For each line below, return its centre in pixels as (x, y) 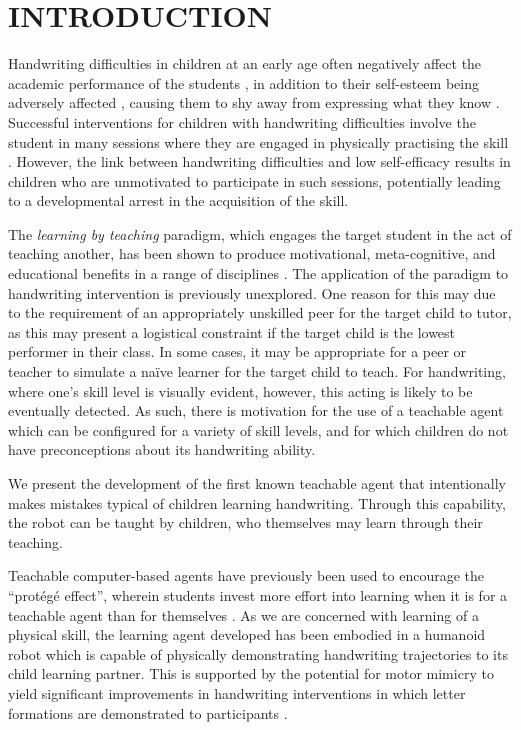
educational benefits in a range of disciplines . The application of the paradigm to (258, 273)
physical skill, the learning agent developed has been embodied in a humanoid (247, 634)
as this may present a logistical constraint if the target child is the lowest (232, 331)
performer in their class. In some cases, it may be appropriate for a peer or (237, 351)
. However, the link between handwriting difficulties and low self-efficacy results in (259, 161)
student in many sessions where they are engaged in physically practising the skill (258, 141)
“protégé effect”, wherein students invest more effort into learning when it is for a (258, 594)
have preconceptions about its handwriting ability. (162, 449)
